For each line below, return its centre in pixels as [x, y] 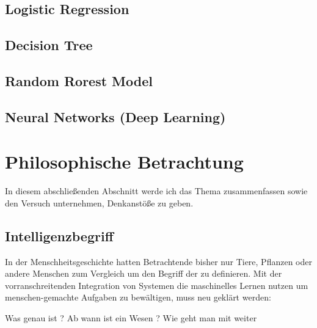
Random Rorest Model [79, 80]
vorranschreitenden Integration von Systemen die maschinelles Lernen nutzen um [157, 285]
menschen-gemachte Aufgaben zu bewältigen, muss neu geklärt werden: [138, 297]
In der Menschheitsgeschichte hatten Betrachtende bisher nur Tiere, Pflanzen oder [158, 261]
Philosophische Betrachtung [124, 162]
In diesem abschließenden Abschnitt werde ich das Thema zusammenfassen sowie [156, 191]
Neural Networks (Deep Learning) [115, 116]
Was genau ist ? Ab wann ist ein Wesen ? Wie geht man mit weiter [131, 318]
